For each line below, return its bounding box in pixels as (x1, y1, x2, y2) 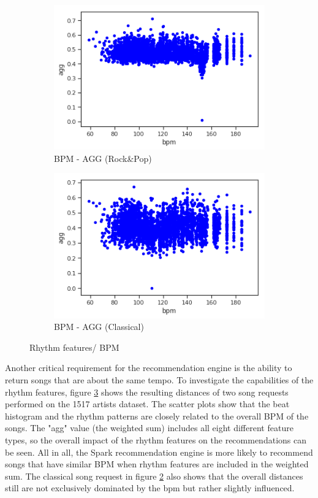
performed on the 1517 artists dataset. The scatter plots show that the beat (5, 397, 290, 410)
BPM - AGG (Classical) (54, 320, 144, 333)
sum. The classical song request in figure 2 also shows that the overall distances (5, 469, 303, 482)
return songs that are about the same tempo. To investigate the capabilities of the (5, 373, 314, 386)
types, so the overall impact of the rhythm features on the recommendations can (5, 433, 306, 446)
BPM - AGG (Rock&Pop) (54, 151, 152, 164)
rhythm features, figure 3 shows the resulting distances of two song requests (5, 385, 289, 398)
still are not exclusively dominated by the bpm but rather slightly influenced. (5, 481, 295, 494)
